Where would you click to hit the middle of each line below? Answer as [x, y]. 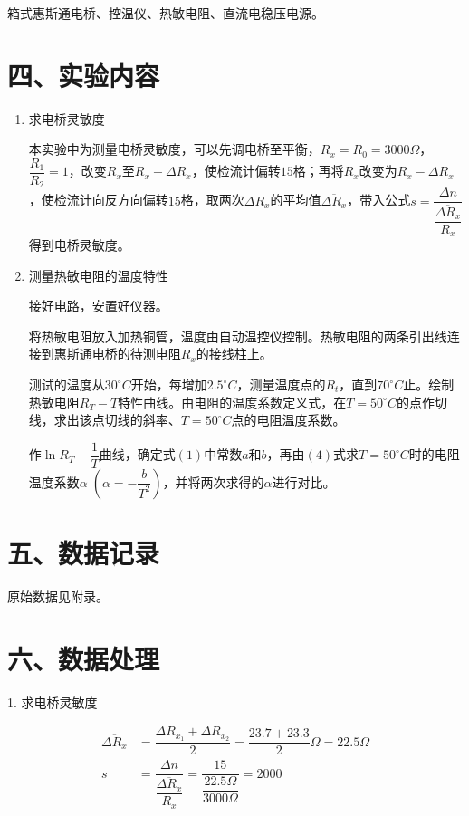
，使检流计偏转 [236, 171]
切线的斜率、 [143, 420]
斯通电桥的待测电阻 [124, 354]
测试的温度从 [67, 384]
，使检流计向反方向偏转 [98, 200]
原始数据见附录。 [58, 596]
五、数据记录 [84, 553]
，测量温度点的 [281, 384]
